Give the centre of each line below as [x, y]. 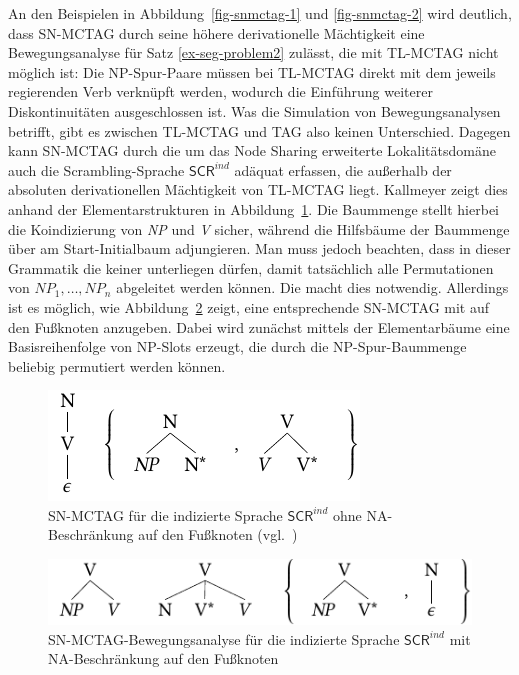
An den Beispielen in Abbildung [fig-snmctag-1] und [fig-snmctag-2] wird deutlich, [260, 13]
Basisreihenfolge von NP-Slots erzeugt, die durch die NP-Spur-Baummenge [237, 346]
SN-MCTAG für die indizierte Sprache [165, 514]
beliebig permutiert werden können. [117, 365]
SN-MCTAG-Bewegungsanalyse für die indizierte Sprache [224, 638]
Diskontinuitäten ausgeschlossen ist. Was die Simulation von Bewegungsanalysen [254, 110]
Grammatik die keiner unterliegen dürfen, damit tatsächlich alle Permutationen [251, 267]
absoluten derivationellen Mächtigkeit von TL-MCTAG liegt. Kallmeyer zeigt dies [258, 189]
